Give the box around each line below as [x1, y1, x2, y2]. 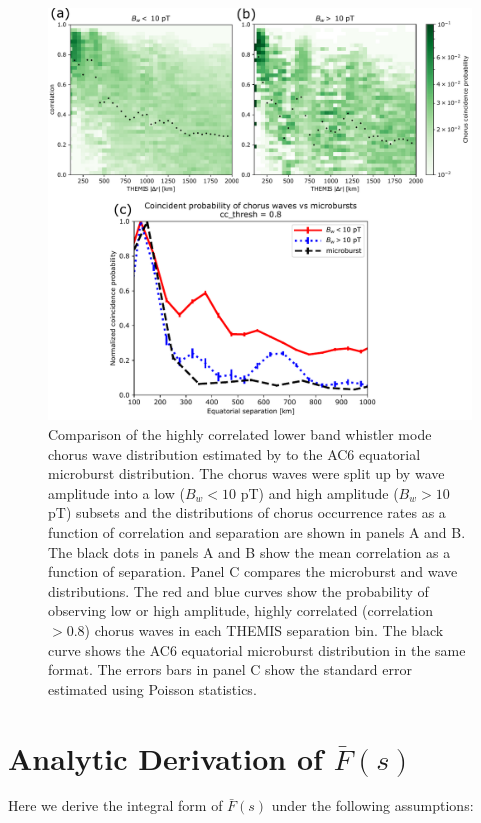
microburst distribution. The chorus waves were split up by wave [48, 463, 445, 484]
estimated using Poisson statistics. [48, 678, 257, 699]
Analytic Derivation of [8, 737, 323, 778]
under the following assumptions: [271, 795, 474, 816]
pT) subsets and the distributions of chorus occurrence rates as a [48, 502, 446, 523]
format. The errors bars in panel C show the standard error [48, 659, 412, 680]
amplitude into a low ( [48, 482, 185, 503]
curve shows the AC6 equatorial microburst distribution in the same [48, 639, 466, 660]
